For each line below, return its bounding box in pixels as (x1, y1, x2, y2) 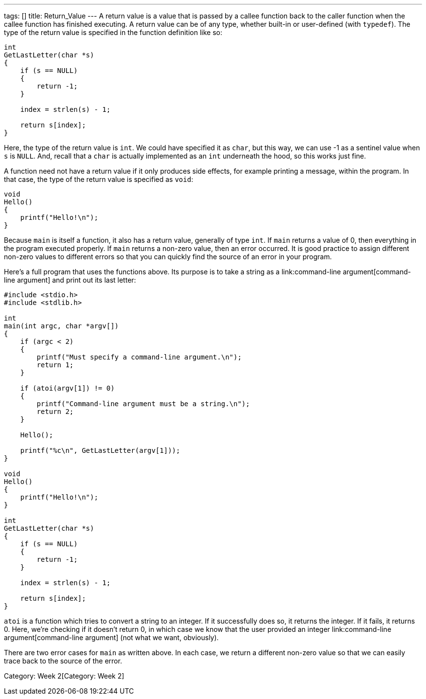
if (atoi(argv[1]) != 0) (20, 384, 115, 392)
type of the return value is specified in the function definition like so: (4, 28, 222, 36)
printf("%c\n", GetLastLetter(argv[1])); (20, 447, 180, 454)
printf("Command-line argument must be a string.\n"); (36, 400, 250, 408)
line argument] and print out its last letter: (4, 276, 136, 284)
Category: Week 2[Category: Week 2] (4, 672, 124, 680)
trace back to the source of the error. (4, 657, 122, 665)
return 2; (36, 408, 74, 415)
